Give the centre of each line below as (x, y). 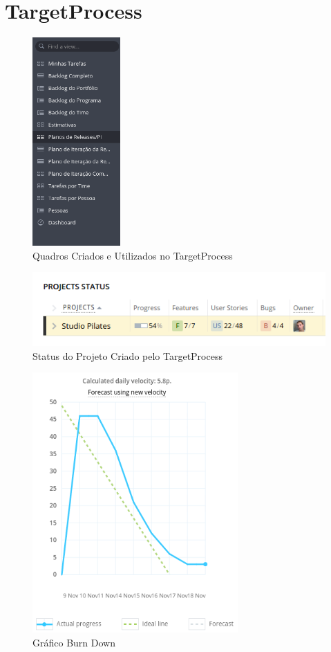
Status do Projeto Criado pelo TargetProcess (127, 355)
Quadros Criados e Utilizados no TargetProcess (133, 255)
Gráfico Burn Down (74, 642)
